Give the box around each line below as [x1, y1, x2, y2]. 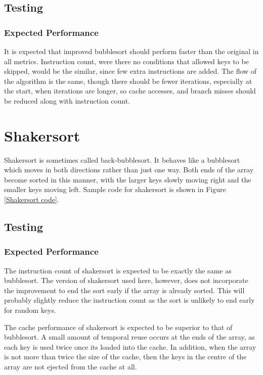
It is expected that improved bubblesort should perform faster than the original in [4, 46, 259, 56]
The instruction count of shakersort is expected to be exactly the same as [4, 265, 232, 275]
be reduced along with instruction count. [4, 95, 130, 106]
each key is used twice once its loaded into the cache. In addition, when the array [4, 341, 256, 352]
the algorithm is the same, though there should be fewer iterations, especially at [4, 75, 252, 86]
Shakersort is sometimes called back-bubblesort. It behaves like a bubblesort [4, 154, 240, 165]
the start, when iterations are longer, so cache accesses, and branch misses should [4, 85, 256, 96]
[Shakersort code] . [4, 194, 59, 205]
